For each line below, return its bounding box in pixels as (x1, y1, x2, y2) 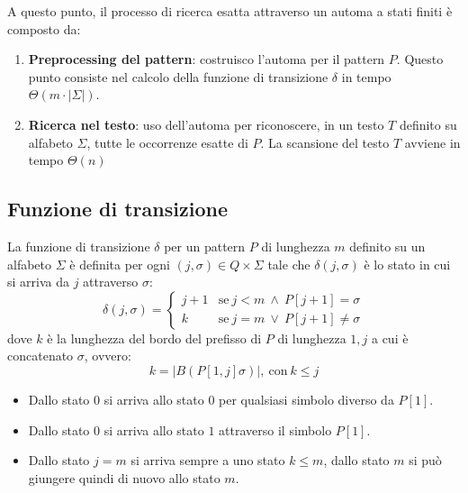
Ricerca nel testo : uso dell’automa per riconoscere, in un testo (28, 114, 384, 133)
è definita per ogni (69, 254, 170, 273)
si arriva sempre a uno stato (130, 451, 285, 470)
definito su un (349, 236, 426, 255)
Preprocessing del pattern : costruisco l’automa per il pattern (28, 50, 385, 68)
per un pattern (164, 236, 246, 255)
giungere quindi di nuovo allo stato (28, 468, 220, 487)
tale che (267, 254, 310, 273)
